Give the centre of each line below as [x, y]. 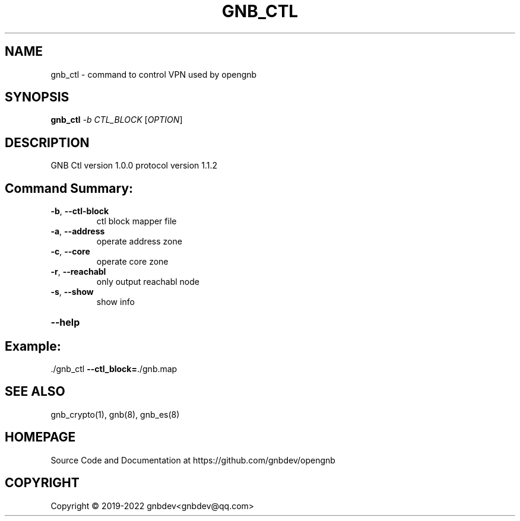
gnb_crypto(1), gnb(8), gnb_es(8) [115, 414]
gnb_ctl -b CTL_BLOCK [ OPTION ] [117, 120]
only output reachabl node [148, 282]
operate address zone [139, 242]
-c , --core [70, 252]
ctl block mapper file [137, 221]
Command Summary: [69, 188]
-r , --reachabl [78, 272]
